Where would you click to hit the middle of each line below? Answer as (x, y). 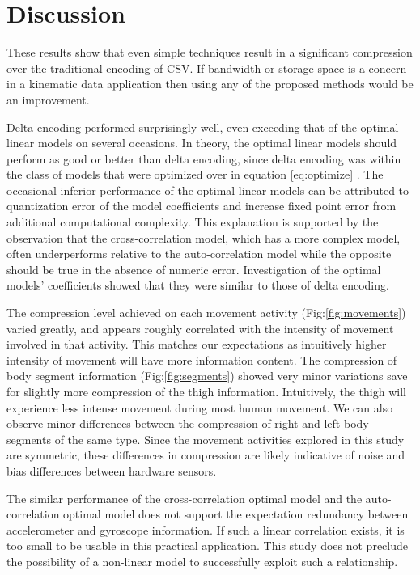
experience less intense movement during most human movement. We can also (200, 407)
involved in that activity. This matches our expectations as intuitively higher (197, 344)
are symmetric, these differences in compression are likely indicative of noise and (206, 455)
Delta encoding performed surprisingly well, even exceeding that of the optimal (203, 127)
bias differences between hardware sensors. (112, 470)
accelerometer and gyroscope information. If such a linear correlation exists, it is (206, 529)
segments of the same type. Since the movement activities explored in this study (206, 439)
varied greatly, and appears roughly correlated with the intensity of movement (200, 328)
